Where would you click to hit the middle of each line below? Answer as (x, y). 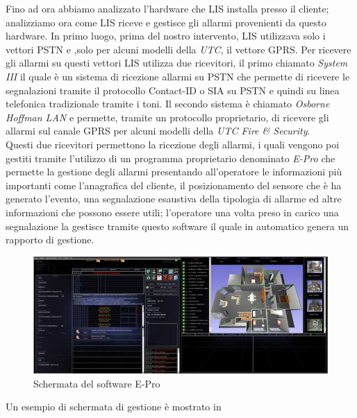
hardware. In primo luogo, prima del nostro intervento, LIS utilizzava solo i (166, 36)
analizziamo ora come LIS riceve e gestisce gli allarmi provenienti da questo (166, 22)
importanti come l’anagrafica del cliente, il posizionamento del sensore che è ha (174, 185)
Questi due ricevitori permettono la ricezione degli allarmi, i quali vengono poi (173, 144)
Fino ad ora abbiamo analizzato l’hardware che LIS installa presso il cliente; (167, 8)
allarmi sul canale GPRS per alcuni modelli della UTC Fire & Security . (158, 131)
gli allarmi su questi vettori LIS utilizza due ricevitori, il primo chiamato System (177, 63)
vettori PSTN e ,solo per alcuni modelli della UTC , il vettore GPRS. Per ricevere (178, 49)
